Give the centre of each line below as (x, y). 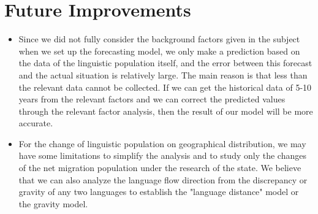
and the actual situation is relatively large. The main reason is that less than (163, 75)
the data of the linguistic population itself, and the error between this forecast (165, 63)
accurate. (36, 123)
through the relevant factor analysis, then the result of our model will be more (166, 111)
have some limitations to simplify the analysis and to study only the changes (162, 155)
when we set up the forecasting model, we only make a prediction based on (159, 51)
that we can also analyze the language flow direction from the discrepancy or (163, 179)
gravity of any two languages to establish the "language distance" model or (159, 192)
